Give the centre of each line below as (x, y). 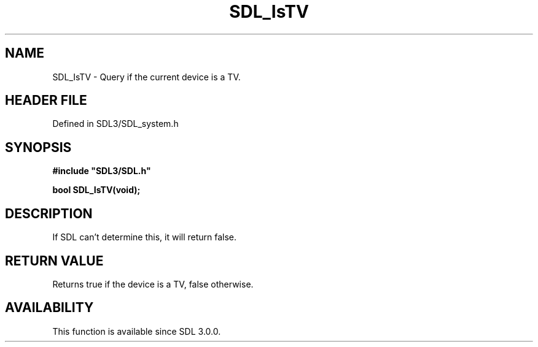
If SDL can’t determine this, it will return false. (145, 237)
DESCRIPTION (49, 213)
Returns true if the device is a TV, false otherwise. (153, 284)
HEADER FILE (46, 101)
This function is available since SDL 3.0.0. (137, 331)
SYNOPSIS (38, 147)
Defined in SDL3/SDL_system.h (115, 124)
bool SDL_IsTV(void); (96, 190)
